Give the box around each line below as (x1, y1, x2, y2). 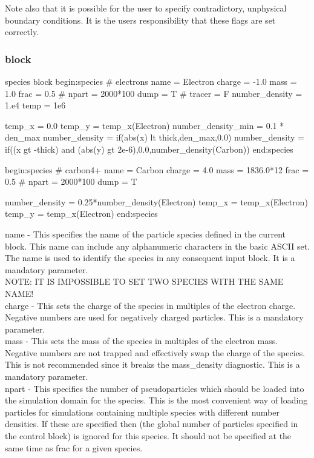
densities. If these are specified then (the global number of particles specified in (5, 417, 298, 430)
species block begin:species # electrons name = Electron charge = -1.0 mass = (5, 75, 297, 87)
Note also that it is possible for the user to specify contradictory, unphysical (5, 2, 287, 14)
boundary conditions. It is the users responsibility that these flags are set (5, 13, 276, 26)
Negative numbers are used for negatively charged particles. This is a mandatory (5, 311, 304, 324)
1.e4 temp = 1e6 (5, 99, 66, 111)
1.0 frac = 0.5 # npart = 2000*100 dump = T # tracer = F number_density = (5, 87, 303, 99)
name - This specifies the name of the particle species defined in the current (5, 227, 286, 240)
